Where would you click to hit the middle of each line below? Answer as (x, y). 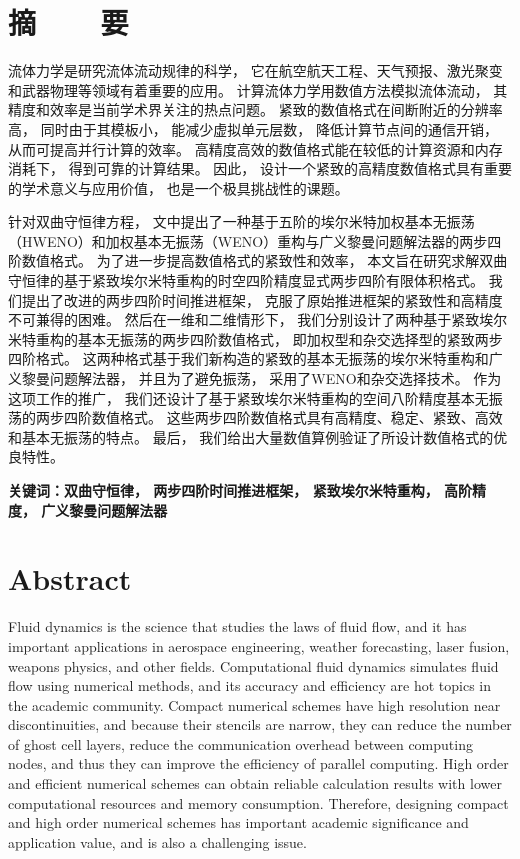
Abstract (70, 578)
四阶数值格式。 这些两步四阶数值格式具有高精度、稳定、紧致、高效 (283, 417)
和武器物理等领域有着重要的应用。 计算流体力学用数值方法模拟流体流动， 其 (258, 89)
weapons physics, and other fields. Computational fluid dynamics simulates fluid (253, 665)
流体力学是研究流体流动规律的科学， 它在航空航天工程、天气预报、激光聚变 (255, 70)
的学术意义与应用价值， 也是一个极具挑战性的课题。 (178, 187)
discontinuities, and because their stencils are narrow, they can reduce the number (260, 724)
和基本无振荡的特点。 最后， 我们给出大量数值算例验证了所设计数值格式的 (251, 436)
